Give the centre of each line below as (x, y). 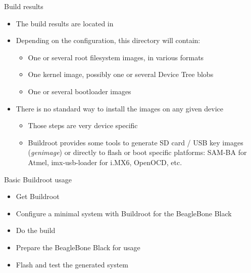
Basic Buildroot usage (38, 179)
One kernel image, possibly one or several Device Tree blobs (121, 74)
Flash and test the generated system (72, 264)
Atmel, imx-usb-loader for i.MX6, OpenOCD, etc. (105, 162)
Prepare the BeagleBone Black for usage (78, 247)
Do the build (36, 230)
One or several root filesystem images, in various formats (116, 57)
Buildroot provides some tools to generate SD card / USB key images (136, 142)
